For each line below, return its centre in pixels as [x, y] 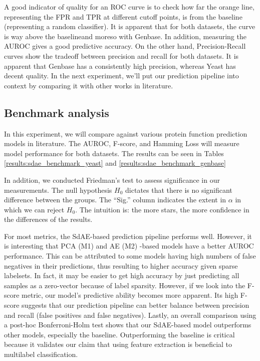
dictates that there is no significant [179, 190]
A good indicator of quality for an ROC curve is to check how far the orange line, [129, 7]
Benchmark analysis [57, 112]
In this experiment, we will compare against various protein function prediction [126, 133]
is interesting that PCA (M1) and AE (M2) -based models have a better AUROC [129, 246]
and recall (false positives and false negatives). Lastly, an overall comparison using [130, 315]
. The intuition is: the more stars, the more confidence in [162, 209]
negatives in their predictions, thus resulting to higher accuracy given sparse [121, 265]
